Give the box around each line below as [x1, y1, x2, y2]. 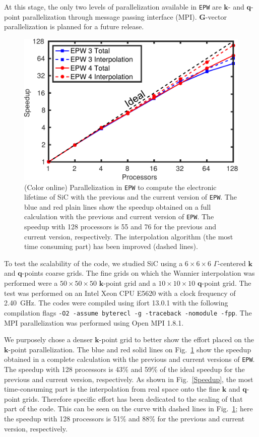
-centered [218, 258, 246, 268]
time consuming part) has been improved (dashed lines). [24, 241, 198, 252]
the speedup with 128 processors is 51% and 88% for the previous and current [4, 413, 245, 423]
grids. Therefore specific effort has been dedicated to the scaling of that [22, 393, 243, 404]
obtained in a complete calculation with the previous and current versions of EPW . [4, 354, 255, 364]
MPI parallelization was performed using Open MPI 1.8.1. [4, 317, 184, 328]
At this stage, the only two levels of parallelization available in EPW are [4, 2, 222, 12]
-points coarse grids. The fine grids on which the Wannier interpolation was [22, 268, 255, 278]
